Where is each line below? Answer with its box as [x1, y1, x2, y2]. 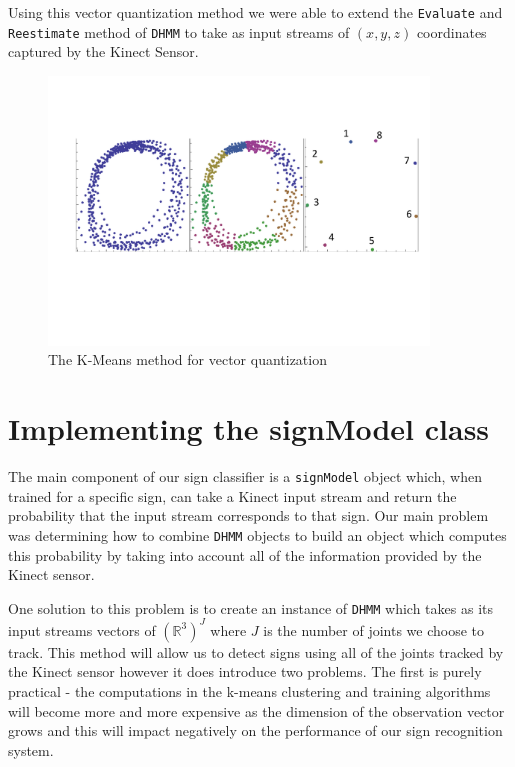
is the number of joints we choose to [263, 619, 485, 640]
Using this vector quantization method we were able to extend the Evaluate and [8, 2, 503, 22]
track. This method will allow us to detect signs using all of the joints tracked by [8, 641, 504, 662]
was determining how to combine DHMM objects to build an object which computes [8, 524, 507, 545]
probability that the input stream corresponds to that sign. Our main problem [8, 505, 489, 526]
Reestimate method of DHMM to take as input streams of [8, 21, 350, 42]
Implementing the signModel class [8, 408, 490, 449]
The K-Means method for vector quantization [48, 349, 327, 370]
